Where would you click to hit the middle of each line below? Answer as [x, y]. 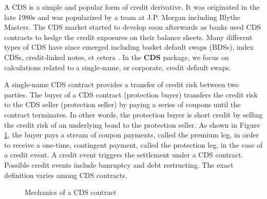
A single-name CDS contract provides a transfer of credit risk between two [121, 84]
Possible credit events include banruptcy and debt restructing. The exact [119, 164]
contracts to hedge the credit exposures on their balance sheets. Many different [128, 37]
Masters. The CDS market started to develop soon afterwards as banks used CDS [133, 27]
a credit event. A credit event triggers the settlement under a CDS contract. [124, 155]
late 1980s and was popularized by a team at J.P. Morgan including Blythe [122, 17]
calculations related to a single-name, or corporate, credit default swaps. [118, 67]
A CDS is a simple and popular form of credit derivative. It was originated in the [132, 7]
